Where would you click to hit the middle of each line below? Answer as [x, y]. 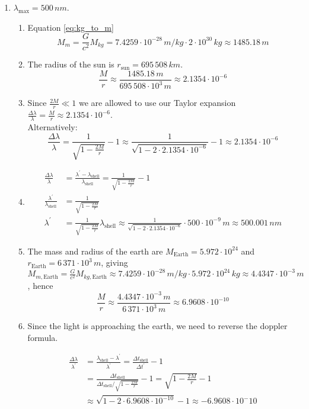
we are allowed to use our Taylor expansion [157, 103]
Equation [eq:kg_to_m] [71, 27]
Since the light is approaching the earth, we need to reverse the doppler [157, 326]
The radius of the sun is [71, 64]
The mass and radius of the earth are [95, 251]
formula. [43, 337]
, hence [40, 285]
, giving [114, 263]
